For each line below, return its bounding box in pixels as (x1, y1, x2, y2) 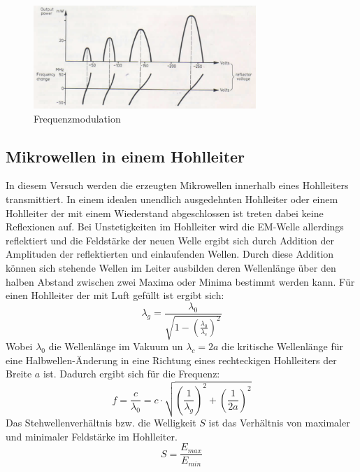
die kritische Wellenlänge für (222, 339, 344, 354)
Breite (6, 366, 32, 381)
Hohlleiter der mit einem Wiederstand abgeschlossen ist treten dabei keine (6, 205, 324, 220)
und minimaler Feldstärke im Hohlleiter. (6, 429, 178, 443)
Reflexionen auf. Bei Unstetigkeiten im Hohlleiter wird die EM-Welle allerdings (6, 219, 344, 234)
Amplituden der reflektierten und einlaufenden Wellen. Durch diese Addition (6, 247, 334, 261)
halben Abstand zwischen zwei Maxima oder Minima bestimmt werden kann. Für (6, 274, 355, 289)
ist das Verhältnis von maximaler (208, 415, 350, 430)
